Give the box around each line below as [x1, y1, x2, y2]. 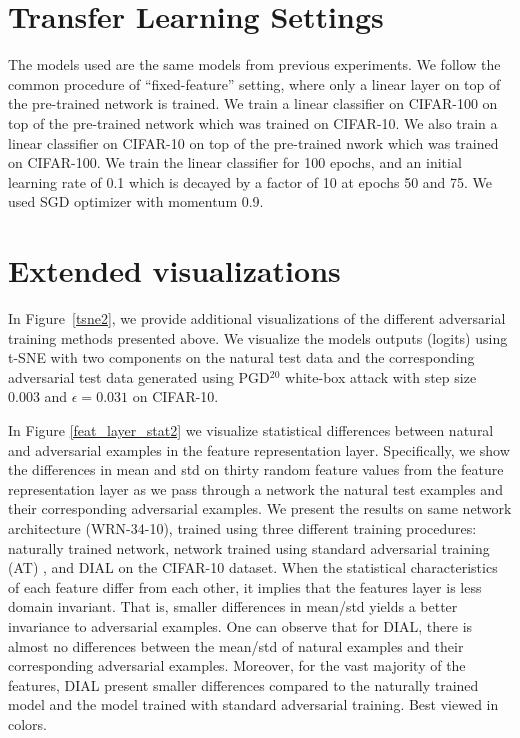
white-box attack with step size [285, 366, 477, 387]
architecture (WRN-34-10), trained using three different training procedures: [8, 517, 477, 538]
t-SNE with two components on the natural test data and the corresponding [8, 347, 475, 368]
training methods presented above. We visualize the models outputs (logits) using [8, 327, 508, 348]
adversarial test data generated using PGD [8, 366, 270, 387]
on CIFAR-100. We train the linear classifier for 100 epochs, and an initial [8, 152, 462, 173]
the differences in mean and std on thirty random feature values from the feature [8, 459, 504, 480]
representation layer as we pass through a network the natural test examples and [8, 478, 503, 499]
